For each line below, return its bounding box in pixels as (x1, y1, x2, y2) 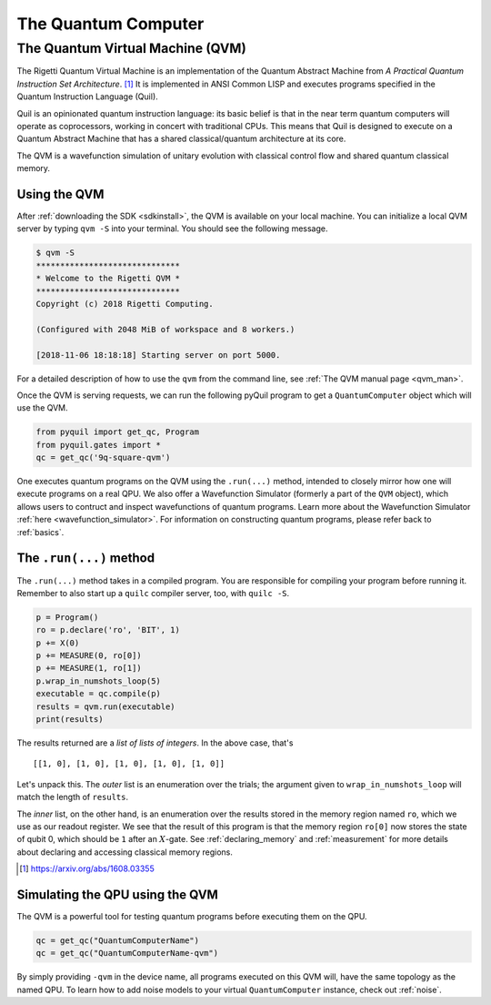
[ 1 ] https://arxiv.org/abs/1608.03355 (19, 863, 155, 874)
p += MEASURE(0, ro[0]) (35, 651, 143, 661)
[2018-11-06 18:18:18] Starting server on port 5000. (35, 350, 281, 360)
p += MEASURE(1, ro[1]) (35, 663, 143, 674)
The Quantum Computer (16, 14, 205, 34)
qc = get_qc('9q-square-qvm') (35, 452, 171, 463)
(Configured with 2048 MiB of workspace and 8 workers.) (35, 324, 296, 334)
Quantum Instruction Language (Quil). (16, 91, 158, 102)
